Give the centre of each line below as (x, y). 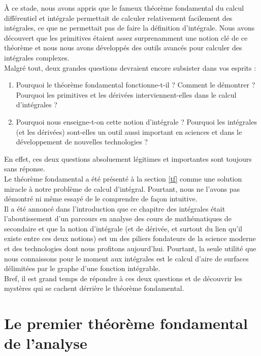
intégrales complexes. (37, 57)
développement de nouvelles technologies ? (82, 142)
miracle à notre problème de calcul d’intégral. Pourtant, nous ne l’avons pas (122, 188)
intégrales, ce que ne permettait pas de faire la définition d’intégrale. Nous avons (129, 28)
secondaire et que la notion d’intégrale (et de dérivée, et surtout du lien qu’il (123, 228)
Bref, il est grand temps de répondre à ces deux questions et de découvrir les (123, 278)
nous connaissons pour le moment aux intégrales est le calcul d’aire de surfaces (126, 258)
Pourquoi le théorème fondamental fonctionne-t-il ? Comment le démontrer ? (136, 85)
